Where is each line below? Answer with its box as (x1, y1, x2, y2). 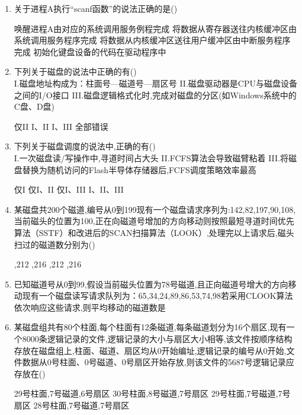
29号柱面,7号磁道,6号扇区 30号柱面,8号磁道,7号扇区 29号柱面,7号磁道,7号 (14, 387, 291, 400)
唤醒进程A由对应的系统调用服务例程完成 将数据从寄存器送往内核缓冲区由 (14, 22, 297, 34)
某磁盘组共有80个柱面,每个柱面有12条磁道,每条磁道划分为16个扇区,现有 (14, 321, 287, 333)
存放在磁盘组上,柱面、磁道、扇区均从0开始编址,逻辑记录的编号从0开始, (14, 344, 287, 356)
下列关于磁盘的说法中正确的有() (14, 65, 137, 78)
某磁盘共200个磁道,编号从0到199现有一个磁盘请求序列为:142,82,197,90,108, (14, 203, 296, 215)
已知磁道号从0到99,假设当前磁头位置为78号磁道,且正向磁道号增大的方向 (14, 277, 288, 290)
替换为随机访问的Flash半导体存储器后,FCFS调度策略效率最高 (22, 163, 256, 175)
